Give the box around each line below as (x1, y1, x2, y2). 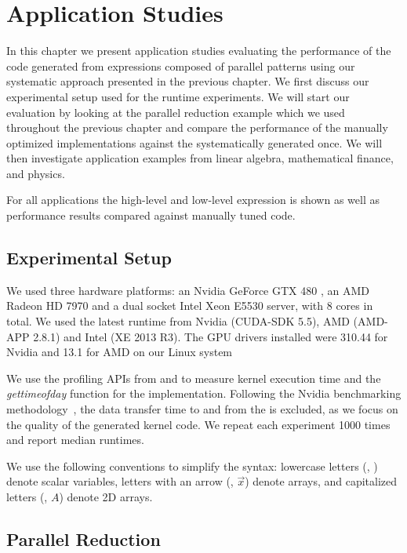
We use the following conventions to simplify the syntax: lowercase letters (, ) (6, 457, 378, 474)
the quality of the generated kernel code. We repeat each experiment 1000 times (6, 416, 391, 432)
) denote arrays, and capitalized (245, 473, 398, 489)
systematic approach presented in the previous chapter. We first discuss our (6, 73, 369, 89)
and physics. (6, 165, 65, 181)
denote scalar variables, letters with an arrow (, (6, 473, 234, 489)
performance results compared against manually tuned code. (6, 207, 296, 224)
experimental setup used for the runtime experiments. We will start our (6, 88, 350, 104)
